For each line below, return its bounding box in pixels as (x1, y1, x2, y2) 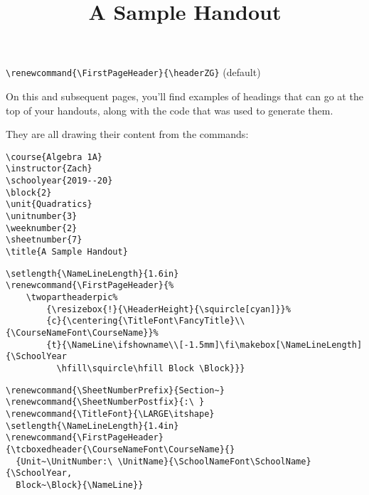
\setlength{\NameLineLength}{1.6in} (6, 268, 179, 279)
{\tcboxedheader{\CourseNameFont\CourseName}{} (6, 444, 235, 454)
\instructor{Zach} (6, 164, 92, 174)
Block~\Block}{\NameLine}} (16, 479, 144, 490)
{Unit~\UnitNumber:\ (16, 456, 113, 467)
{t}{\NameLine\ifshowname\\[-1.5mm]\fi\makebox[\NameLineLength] (46, 339, 363, 350)
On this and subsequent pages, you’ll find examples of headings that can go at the (6, 89, 363, 104)
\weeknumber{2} (6, 223, 77, 233)
